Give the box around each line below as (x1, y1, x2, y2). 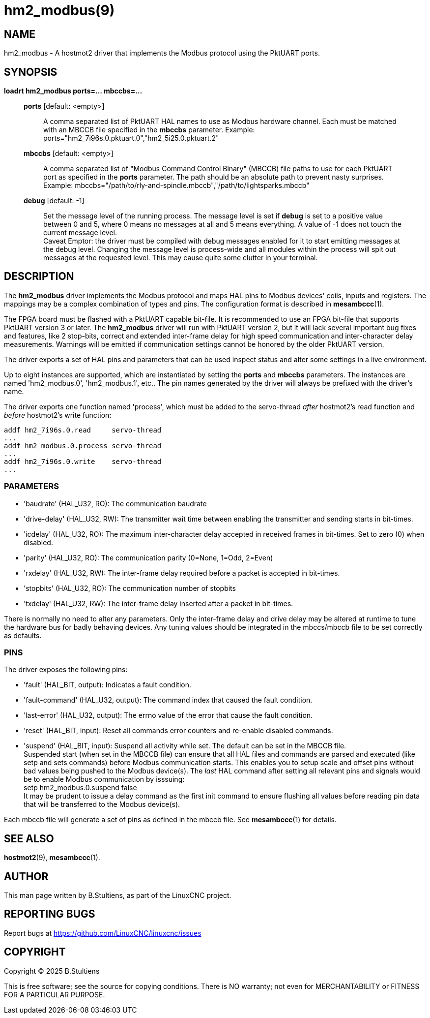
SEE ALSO (4, 832, 54, 845)
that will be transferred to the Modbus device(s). (24, 800, 180, 809)
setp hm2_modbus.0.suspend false (24, 783, 137, 792)
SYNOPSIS (4, 65, 57, 78)
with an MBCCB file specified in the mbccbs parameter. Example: (43, 125, 255, 134)
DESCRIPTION (4, 270, 74, 283)
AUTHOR (4, 870, 49, 883)
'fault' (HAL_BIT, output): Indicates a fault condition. (24, 680, 192, 689)
